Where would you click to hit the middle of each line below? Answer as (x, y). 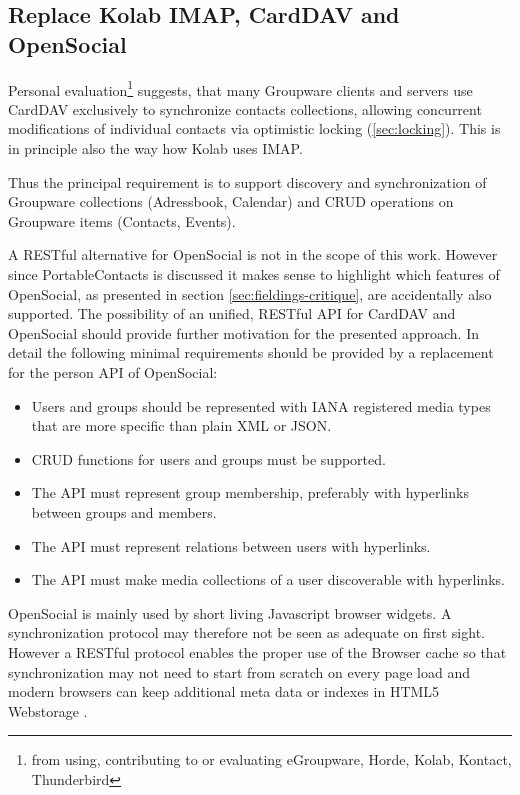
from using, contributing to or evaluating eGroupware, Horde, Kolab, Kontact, (271, 759)
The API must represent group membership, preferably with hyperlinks (250, 492)
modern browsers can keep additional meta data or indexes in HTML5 (224, 691)
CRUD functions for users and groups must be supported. (208, 458)
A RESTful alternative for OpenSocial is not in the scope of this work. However (253, 254)
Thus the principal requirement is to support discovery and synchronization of (247, 181)
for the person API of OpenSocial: (113, 371)
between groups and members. (124, 511)
